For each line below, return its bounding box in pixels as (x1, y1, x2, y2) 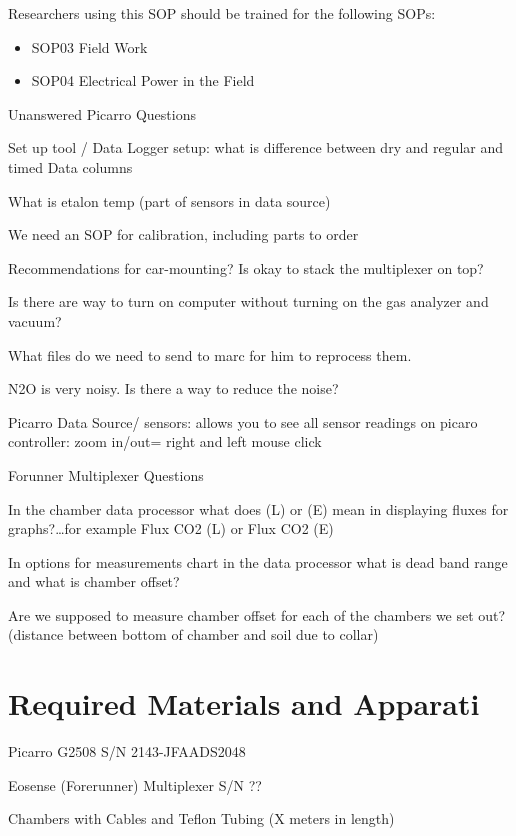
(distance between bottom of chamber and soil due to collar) (8, 624, 379, 645)
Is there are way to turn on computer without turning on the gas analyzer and (8, 291, 489, 312)
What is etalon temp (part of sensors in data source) (8, 190, 331, 211)
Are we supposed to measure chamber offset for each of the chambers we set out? (8, 604, 506, 625)
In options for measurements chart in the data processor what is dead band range (8, 551, 508, 572)
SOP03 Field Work (31, 36, 148, 57)
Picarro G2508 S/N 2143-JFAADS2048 (8, 741, 246, 762)
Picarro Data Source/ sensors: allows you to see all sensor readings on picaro (8, 411, 478, 432)
